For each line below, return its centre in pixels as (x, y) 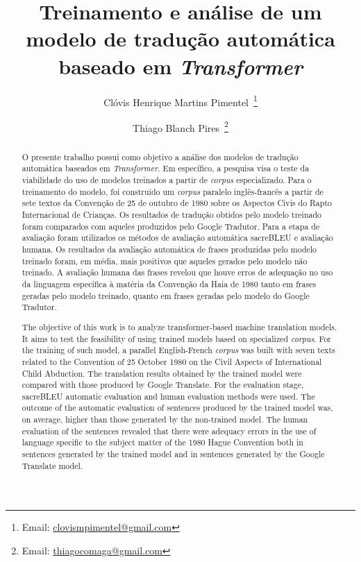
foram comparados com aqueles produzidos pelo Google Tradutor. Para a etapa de (171, 226)
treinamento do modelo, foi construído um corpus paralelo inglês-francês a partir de (173, 191)
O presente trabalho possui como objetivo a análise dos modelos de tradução (160, 156)
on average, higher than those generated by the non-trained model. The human (165, 419)
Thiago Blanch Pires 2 (180, 126)
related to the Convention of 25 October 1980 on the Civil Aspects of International (172, 361)
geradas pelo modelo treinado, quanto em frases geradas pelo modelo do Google (166, 295)
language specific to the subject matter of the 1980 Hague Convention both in (162, 442)
